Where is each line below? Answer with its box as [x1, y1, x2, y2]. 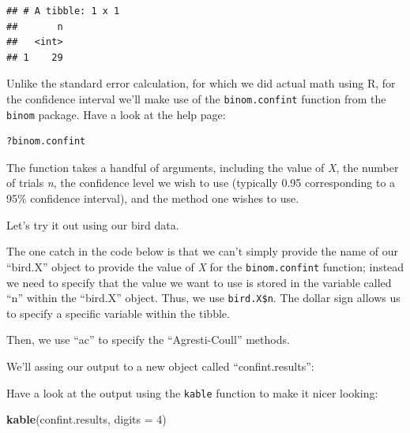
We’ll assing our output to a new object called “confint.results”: [6, 357, 314, 374]
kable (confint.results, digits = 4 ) [6, 411, 167, 427]
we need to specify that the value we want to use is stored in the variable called [6, 274, 392, 290]
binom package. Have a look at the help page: [6, 106, 226, 122]
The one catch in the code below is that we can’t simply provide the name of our [6, 243, 399, 259]
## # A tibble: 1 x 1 [6, 6, 120, 17]
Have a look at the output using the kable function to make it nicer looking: [6, 384, 378, 401]
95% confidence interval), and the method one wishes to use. [6, 190, 299, 207]
